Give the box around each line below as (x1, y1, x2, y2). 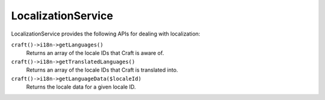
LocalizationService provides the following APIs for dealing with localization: (11, 30, 200, 37)
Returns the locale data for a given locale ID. (26, 83, 136, 90)
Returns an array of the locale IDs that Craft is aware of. (26, 49, 164, 57)
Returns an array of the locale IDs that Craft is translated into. (26, 66, 178, 73)
